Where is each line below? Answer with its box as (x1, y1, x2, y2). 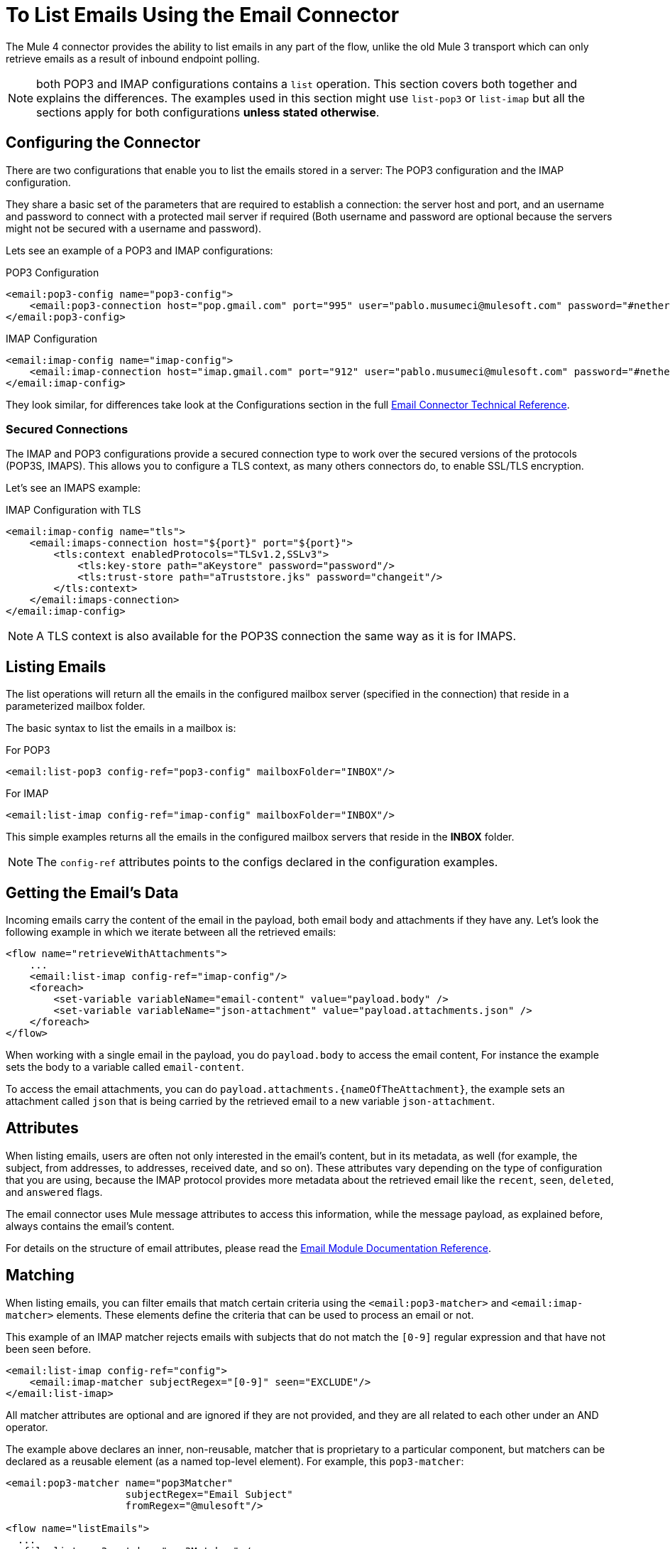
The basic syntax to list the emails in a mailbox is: (6, 722, 236, 735)
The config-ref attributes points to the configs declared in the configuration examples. (36, 855, 498, 870)
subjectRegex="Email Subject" (125, 1488, 293, 1500)
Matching (6, 1266, 75, 1285)
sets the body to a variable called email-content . (6, 1061, 244, 1074)
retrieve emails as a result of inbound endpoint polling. (6, 52, 260, 65)
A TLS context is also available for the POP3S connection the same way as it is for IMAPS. (36, 629, 516, 644)
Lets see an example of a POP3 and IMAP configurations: (6, 244, 273, 257)
